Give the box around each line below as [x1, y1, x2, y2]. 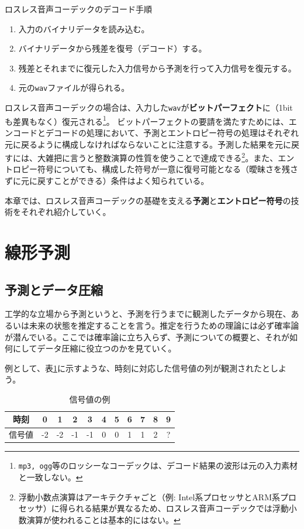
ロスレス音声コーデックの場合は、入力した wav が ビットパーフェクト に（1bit [5, 101, 293, 114]
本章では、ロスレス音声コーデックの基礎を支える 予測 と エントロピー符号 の [5, 194, 291, 206]
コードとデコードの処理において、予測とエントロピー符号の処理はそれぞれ [12, 126, 299, 138]
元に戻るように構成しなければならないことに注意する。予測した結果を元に [5, 138, 291, 150]
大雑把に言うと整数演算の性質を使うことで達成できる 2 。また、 [37, 150, 278, 163]
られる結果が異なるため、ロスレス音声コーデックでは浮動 [67, 502, 289, 514]
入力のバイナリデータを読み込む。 [18, 22, 150, 35]
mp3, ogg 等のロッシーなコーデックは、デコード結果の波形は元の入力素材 [18, 459, 298, 472]
